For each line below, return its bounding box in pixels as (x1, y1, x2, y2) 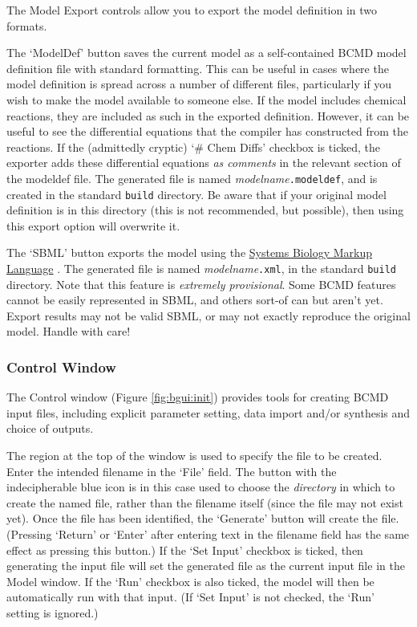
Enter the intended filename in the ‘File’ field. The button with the (6, 462, 337, 479)
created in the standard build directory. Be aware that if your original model (6, 185, 387, 202)
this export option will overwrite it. (6, 217, 180, 234)
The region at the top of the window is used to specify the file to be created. (6, 447, 383, 464)
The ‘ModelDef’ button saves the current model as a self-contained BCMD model (6, 44, 407, 61)
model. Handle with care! (6, 323, 131, 340)
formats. (6, 17, 47, 34)
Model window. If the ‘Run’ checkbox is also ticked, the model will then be (6, 572, 374, 589)
